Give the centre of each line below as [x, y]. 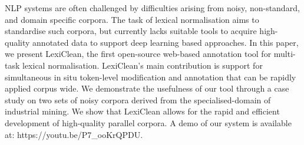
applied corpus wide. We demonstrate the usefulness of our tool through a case [147, 88]
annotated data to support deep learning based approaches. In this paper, [166, 42]
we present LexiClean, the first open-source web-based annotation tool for [138, 54]
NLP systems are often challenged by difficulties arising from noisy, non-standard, [152, 8]
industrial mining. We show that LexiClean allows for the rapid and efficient [142, 111]
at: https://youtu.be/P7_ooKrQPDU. [74, 134]
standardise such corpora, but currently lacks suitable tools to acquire [131, 31]
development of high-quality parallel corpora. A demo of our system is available [148, 122]
